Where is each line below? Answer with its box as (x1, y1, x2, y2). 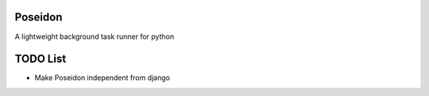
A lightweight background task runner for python (14, 32, 175, 41)
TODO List (14, 52, 67, 66)
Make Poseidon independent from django (34, 73, 171, 83)
